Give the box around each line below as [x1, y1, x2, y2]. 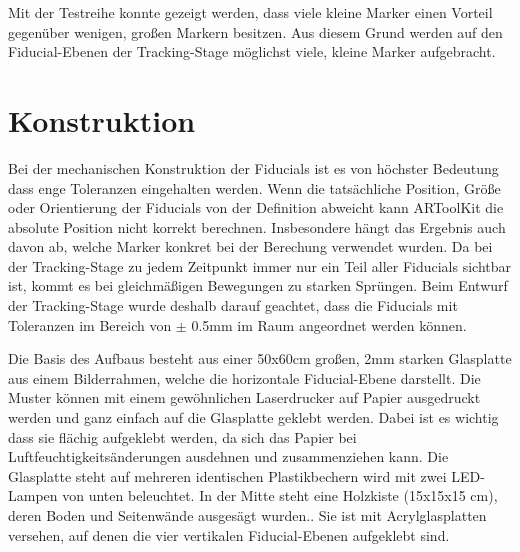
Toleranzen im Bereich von [8, 314, 172, 335]
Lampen [8, 485, 58, 506]
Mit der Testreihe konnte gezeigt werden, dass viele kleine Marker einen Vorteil [8, 2, 493, 22]
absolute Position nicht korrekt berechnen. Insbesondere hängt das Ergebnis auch [8, 216, 506, 237]
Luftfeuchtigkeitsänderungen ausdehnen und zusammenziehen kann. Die [8, 446, 449, 467]
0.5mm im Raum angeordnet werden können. [191, 314, 467, 335]
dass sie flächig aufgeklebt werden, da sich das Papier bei [8, 426, 357, 447]
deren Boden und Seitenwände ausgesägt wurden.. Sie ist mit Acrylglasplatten [8, 505, 487, 525]
